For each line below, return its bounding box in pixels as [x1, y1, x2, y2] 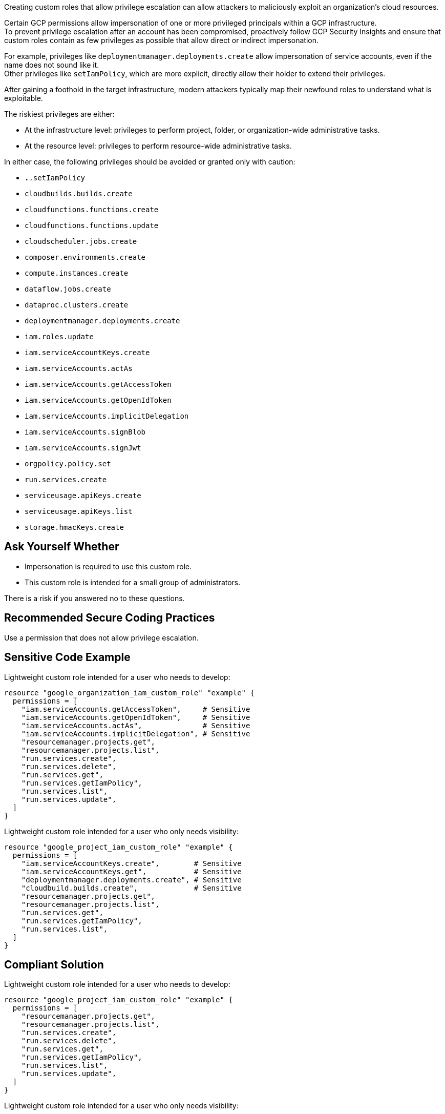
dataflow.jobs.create [25, 285, 111, 293]
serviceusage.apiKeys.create [25, 491, 141, 500]
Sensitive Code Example [4, 651, 131, 664]
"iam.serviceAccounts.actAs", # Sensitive [21, 721, 250, 730]
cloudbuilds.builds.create [25, 190, 133, 198]
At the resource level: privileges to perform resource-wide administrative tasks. [25, 141, 292, 150]
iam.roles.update [25, 333, 94, 341]
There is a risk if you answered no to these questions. [4, 593, 185, 603]
